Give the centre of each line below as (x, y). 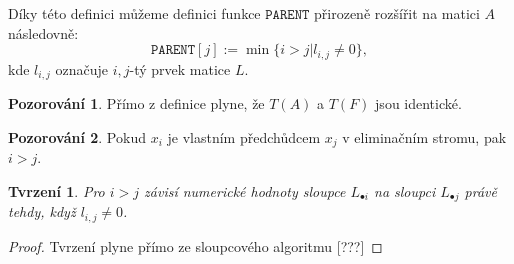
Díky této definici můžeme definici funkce (134, 13)
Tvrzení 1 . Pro (56, 190)
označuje (82, 68)
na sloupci (405, 190)
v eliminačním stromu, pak (424, 136)
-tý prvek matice (180, 68)
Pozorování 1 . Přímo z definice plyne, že (136, 103)
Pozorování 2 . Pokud (77, 136)
